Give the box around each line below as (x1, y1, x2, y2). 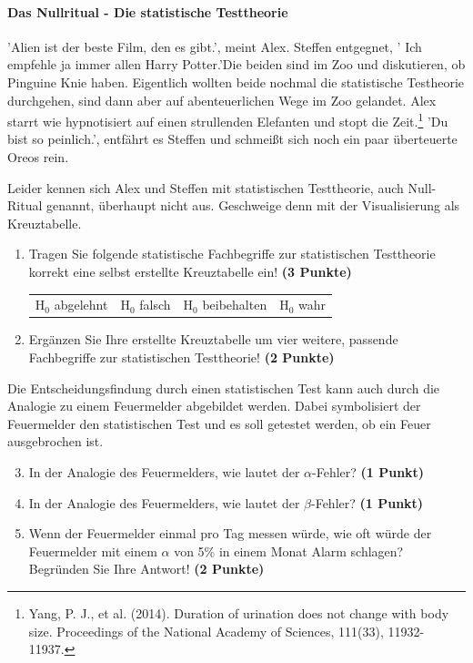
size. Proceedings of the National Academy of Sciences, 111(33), (28, 621, 384, 640)
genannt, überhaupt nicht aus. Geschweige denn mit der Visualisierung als (45, 196, 460, 215)
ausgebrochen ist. (7, 432, 104, 451)
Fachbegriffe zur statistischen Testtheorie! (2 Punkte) (28, 348, 335, 367)
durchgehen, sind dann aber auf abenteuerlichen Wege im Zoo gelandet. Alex (7, 90, 437, 109)
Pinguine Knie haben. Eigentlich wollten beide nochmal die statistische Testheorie (7, 72, 465, 91)
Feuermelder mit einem (28, 541, 157, 560)
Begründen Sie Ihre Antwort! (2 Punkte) (28, 559, 265, 578)
